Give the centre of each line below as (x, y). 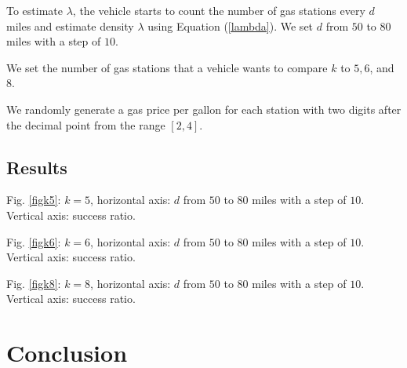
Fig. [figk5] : (34, 200)
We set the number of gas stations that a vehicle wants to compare (167, 67)
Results (37, 167)
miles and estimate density (70, 26)
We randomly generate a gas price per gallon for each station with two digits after (204, 109)
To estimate (35, 10)
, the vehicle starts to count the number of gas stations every (219, 10)
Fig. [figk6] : (34, 241)
